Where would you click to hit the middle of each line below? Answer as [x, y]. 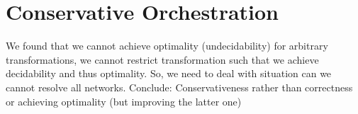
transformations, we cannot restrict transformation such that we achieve [162, 59]
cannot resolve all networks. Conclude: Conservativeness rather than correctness [179, 87]
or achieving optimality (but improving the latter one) [124, 101]
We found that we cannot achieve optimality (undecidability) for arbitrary [167, 46]
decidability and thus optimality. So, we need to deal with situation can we [169, 73]
